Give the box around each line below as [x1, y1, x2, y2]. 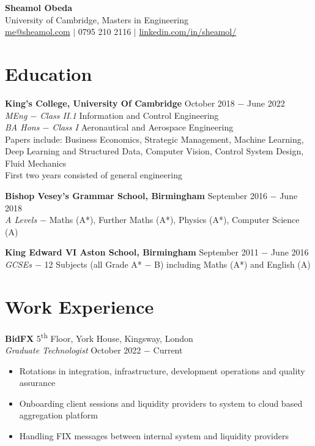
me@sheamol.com [5, 25, 70, 38]
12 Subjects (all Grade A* [44, 258, 142, 271]
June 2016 [270, 246, 309, 259]
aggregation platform [19, 409, 98, 421]
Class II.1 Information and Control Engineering [40, 108, 219, 121]
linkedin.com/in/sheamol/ [139, 25, 237, 38]
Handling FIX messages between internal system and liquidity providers [19, 429, 289, 442]
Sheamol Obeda [5, 1, 73, 13]
